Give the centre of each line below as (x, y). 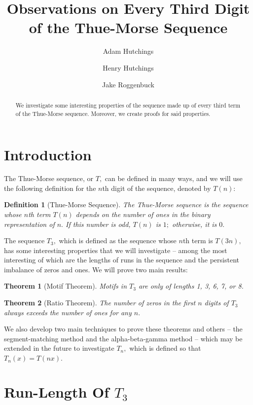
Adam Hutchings (128, 51)
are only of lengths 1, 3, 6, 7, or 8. (191, 286)
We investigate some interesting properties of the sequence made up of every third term (128, 105)
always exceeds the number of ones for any (68, 312)
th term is (198, 240)
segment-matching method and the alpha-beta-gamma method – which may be (123, 338)
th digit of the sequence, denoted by (157, 188)
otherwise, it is (194, 224)
